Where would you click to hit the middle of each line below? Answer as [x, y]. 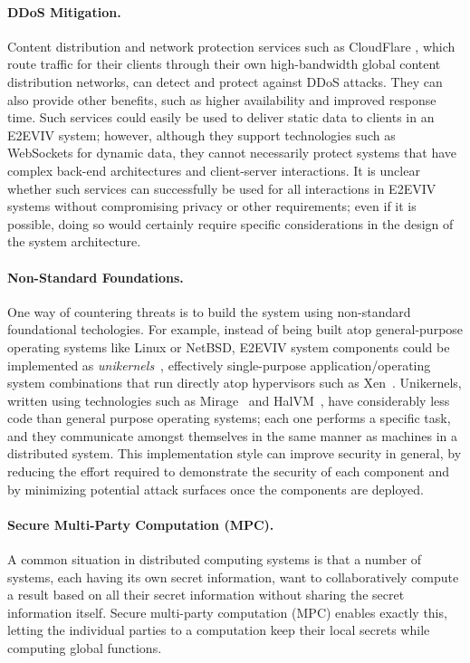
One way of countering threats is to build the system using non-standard [209, 311]
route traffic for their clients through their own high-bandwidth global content [224, 64]
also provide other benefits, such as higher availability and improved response [222, 99]
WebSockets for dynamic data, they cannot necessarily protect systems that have [232, 153]
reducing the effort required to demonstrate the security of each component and [229, 471]
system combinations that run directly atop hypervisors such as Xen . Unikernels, [235, 383]
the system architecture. [74, 241]
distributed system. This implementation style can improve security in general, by [235, 453]
